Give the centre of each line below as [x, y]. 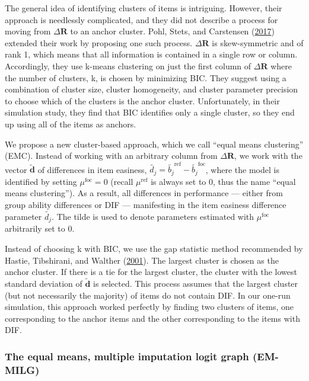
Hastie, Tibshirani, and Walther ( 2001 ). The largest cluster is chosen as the [142, 260]
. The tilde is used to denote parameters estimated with [153, 216]
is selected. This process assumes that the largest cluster [196, 283]
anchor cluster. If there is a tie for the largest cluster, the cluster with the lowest [151, 272]
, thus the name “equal [254, 181]
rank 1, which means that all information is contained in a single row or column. [151, 54]
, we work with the [268, 156]
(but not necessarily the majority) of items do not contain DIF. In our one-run [148, 295]
